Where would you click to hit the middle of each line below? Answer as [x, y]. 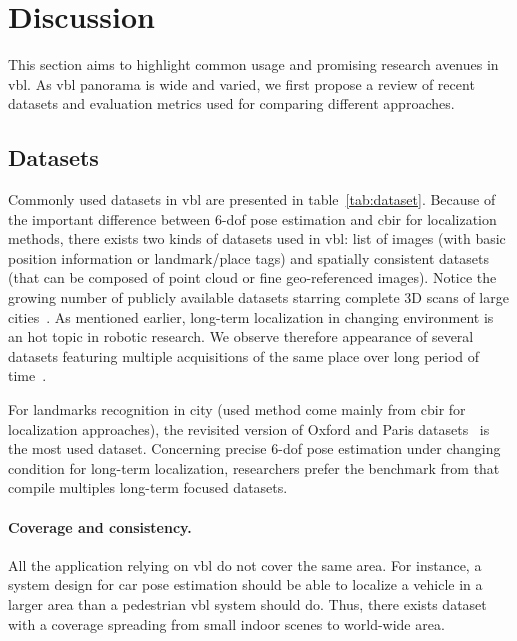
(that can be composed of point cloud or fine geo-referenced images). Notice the [252, 277]
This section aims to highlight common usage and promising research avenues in [253, 64]
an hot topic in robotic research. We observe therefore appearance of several [241, 336]
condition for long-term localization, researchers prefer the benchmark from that [254, 467]
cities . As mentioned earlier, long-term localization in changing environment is [251, 316]
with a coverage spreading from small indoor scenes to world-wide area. [226, 623]
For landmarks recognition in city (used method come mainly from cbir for [237, 409]
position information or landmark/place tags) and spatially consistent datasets [248, 257]
